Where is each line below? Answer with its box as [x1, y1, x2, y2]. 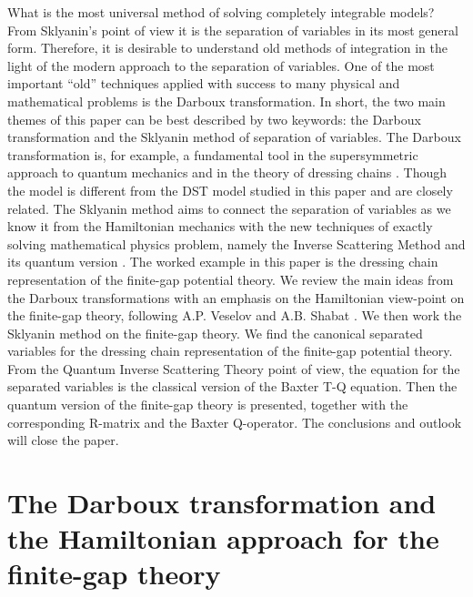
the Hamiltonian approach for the [7, 520, 439, 557]
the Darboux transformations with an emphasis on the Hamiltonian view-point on [7, 288, 465, 307]
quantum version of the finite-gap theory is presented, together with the [7, 395, 408, 414]
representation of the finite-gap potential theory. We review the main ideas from [7, 269, 454, 288]
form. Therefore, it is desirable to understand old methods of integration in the [7, 38, 448, 57]
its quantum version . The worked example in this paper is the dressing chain [7, 252, 438, 271]
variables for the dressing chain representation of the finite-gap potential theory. [7, 341, 453, 360]
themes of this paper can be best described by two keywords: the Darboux [7, 109, 421, 128]
